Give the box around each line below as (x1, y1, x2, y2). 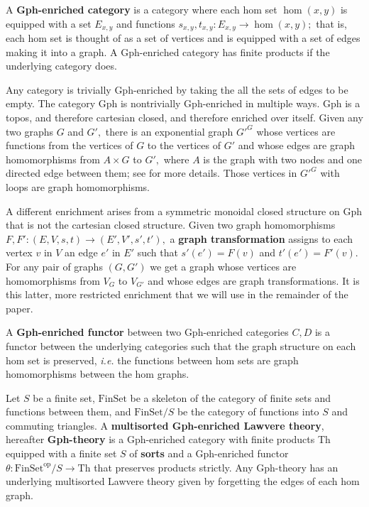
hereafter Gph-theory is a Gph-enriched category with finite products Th (6, 432, 331, 447)
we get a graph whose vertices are (150, 258, 297, 273)
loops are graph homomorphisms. (6, 179, 150, 194)
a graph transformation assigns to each (170, 231, 353, 246)
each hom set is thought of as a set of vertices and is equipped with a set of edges (6, 31, 360, 45)
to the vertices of (147, 138, 221, 153)
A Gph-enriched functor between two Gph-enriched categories (6, 325, 289, 339)
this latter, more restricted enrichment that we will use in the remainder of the (6, 287, 348, 302)
